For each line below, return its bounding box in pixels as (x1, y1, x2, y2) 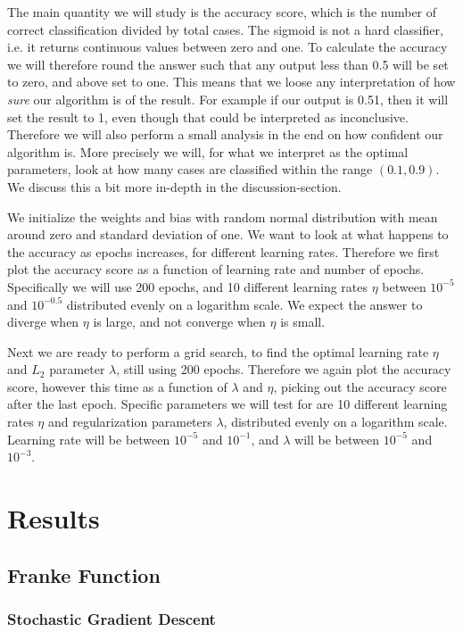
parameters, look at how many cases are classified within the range (7, 160, 373, 179)
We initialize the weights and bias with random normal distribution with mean (7, 207, 438, 226)
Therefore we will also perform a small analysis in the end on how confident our (7, 125, 443, 144)
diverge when (7, 312, 79, 331)
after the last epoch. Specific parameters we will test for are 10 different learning (7, 395, 448, 413)
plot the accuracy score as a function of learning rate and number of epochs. (7, 260, 425, 279)
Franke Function (7, 561, 161, 588)
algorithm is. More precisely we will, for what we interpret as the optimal (7, 142, 409, 161)
